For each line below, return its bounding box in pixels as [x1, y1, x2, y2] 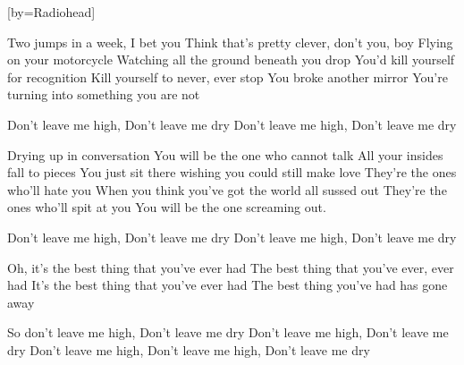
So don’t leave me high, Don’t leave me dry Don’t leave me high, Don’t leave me [7, 323, 449, 342]
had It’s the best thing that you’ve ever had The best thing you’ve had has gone [7, 276, 448, 294]
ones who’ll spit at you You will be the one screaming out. [7, 198, 326, 216]
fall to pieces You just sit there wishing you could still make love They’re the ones [7, 163, 457, 182]
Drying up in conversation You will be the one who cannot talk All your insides [7, 145, 443, 164]
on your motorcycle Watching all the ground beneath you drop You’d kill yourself [7, 50, 455, 69]
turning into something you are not [7, 85, 200, 104]
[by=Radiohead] [7, 3, 96, 21]
